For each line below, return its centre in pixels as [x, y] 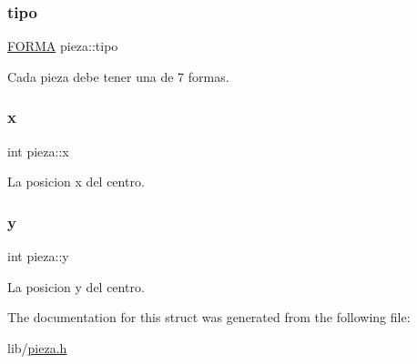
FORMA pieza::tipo [63, 46]
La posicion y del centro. [76, 286]
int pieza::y [38, 256]
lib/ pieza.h [37, 347]
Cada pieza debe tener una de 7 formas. [118, 76]
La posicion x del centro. [76, 182]
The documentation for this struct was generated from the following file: [209, 317]
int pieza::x [38, 151]
